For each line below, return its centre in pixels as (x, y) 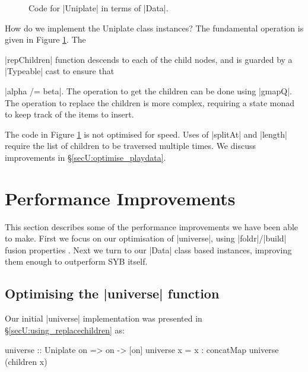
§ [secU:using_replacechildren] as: (65, 330)
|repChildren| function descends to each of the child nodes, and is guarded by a (149, 59)
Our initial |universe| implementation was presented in (104, 318)
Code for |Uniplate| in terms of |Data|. (99, 8)
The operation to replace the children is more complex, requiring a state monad (150, 102)
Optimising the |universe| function (112, 293)
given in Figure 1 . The (45, 39)
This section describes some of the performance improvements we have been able (152, 226)
